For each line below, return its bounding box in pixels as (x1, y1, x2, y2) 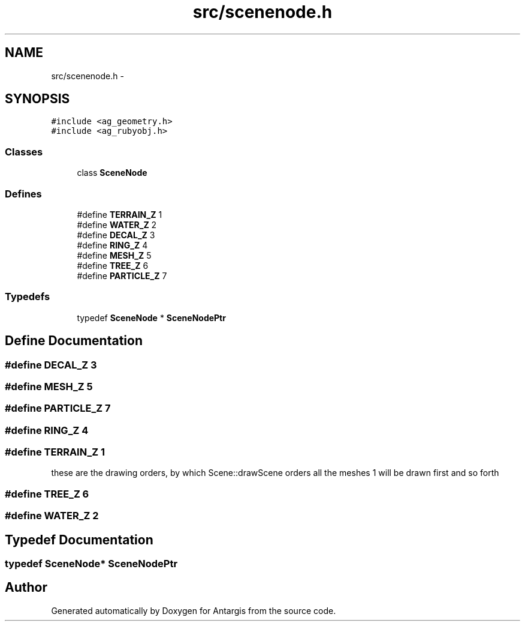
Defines (5, 187, 42, 200)
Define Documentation (5, 333, 143, 349)
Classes (5, 145, 43, 158)
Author (5, 580, 47, 595)
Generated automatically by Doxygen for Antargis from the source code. (51, 605, 336, 616)
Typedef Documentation (5, 532, 153, 547)
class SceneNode (77, 167, 147, 178)
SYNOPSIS (5, 91, 70, 107)
